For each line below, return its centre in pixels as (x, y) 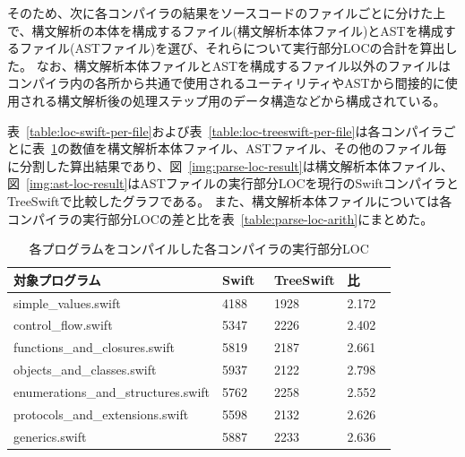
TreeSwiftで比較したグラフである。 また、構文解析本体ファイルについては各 (230, 200)
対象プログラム (57, 279)
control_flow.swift (63, 325)
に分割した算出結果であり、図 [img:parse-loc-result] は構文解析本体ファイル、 (230, 165)
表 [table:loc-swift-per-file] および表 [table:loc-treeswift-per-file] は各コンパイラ (225, 130)
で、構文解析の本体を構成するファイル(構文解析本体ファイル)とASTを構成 (225, 30)
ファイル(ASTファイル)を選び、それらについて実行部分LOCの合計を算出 (232, 48)
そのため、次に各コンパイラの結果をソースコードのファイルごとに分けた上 (227, 13)
